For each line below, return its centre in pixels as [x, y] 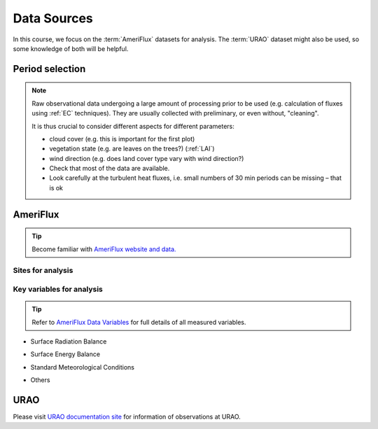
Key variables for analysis [58, 289]
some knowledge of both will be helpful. [71, 48]
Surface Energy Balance [65, 354]
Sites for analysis [43, 271]
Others [40, 380]
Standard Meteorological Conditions [82, 367]
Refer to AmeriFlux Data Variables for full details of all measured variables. [139, 322]
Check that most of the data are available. [110, 169]
